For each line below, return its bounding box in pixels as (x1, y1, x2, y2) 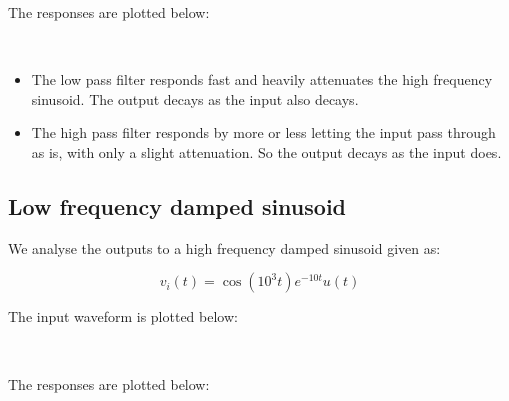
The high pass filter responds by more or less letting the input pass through (31, 122, 496, 143)
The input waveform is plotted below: (8, 306, 238, 327)
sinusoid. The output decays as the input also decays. (31, 88, 359, 109)
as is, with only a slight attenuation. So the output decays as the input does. (31, 141, 502, 162)
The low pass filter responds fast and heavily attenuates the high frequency (31, 69, 493, 90)
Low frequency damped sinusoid (8, 190, 347, 221)
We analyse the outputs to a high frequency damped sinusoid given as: (8, 237, 441, 258)
